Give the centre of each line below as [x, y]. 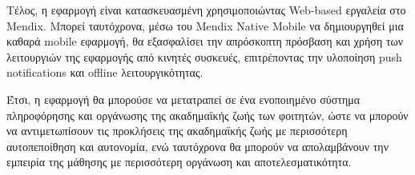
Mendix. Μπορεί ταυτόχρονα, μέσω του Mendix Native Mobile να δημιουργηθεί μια [205, 25]
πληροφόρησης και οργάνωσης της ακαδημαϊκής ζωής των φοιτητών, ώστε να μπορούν [207, 115]
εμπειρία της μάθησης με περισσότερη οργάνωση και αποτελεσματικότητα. [179, 162]
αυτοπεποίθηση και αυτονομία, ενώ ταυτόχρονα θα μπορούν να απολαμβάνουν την [197, 146]
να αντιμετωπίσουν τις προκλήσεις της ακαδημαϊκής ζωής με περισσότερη [177, 131]
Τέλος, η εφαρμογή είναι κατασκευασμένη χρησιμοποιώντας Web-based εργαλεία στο [206, 10]
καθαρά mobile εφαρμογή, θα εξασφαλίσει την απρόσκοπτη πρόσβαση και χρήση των [205, 41]
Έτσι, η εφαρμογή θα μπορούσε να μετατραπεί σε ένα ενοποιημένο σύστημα [183, 99]
